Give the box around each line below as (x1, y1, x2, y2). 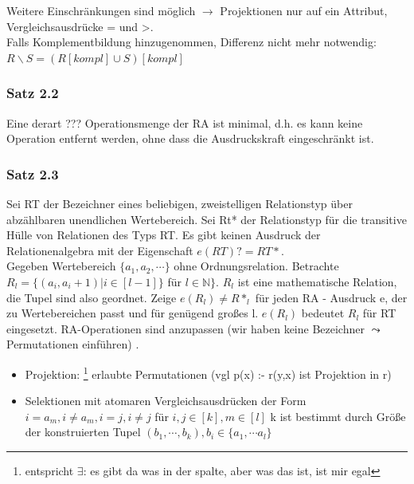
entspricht (25, 462, 74, 478)
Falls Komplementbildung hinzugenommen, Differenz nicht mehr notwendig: (6, 33, 377, 50)
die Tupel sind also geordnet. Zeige (6, 289, 177, 305)
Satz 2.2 (6, 83, 59, 103)
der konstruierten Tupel (25, 423, 141, 440)
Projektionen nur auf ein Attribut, (220, 2, 388, 18)
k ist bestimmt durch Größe (270, 407, 406, 424)
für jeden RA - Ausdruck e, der (255, 289, 408, 305)
